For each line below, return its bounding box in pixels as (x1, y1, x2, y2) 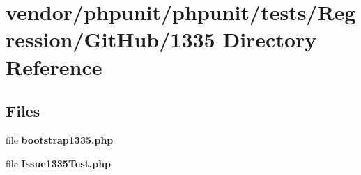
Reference (6, 52, 102, 81)
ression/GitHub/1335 (6, 25, 215, 53)
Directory (222, 25, 317, 53)
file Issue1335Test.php (6, 156, 112, 170)
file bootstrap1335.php (6, 132, 114, 147)
